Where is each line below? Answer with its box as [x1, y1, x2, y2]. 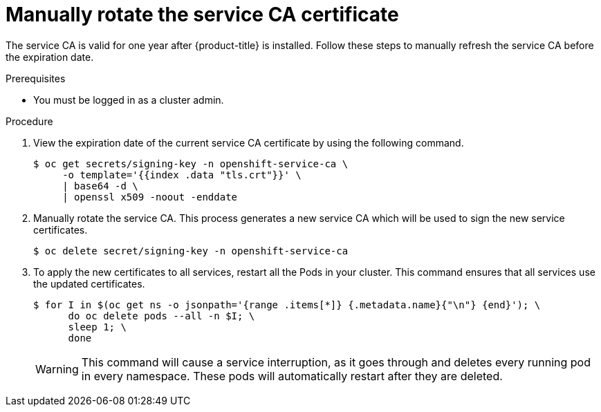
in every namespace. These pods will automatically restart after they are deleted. [81, 368, 503, 383]
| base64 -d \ [62, 180, 138, 191]
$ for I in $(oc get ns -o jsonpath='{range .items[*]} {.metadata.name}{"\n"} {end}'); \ [33, 299, 541, 310]
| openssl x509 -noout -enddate [62, 191, 238, 203]
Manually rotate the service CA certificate [6, 3, 399, 26]
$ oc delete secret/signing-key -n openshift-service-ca [33, 245, 349, 256]
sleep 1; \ [68, 321, 127, 333]
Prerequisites [6, 72, 66, 84]
